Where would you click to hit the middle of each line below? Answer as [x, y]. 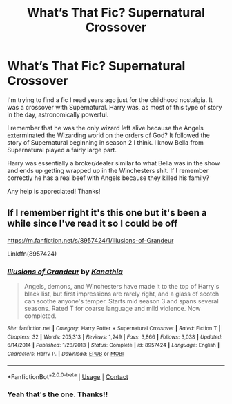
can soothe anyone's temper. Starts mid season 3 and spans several [121, 301]
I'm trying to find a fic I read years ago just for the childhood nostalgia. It [110, 100]
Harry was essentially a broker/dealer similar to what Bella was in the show [114, 163]
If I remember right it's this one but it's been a [107, 213]
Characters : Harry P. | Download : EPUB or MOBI [66, 354]
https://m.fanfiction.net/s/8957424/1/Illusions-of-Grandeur [90, 240]
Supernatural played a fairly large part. [62, 150]
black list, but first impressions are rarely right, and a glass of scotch [122, 294]
